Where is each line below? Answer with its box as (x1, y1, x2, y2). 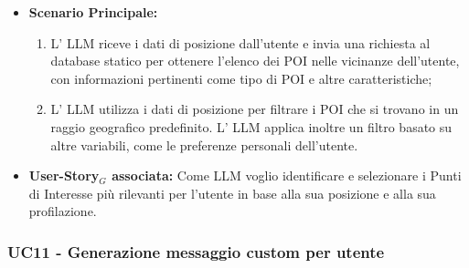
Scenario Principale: (28, 3, 158, 21)
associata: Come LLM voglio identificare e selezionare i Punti (112, 166, 462, 185)
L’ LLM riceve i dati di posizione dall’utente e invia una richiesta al (50, 33, 431, 52)
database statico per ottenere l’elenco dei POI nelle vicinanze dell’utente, (50, 51, 460, 70)
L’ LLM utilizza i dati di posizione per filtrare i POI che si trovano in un (50, 99, 459, 119)
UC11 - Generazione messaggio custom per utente (7, 240, 385, 263)
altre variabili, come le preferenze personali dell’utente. (50, 135, 358, 154)
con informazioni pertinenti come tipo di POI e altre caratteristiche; (50, 68, 432, 88)
